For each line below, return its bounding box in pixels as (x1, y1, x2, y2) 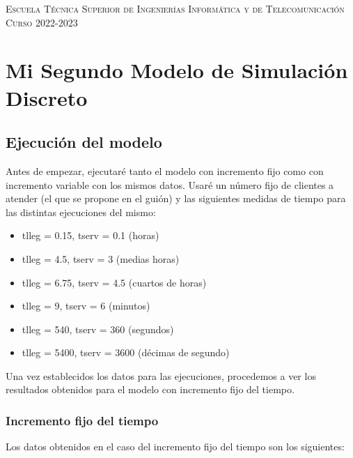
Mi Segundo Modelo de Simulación (6, 56, 348, 84)
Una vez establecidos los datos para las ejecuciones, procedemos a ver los (6, 368, 316, 383)
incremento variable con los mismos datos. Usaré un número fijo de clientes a (6, 177, 334, 192)
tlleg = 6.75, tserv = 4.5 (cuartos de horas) (22, 275, 207, 289)
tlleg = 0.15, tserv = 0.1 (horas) (22, 228, 159, 243)
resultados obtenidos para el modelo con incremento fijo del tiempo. (6, 382, 295, 397)
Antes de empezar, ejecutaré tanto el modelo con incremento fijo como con (6, 163, 324, 178)
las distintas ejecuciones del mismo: (6, 204, 156, 219)
